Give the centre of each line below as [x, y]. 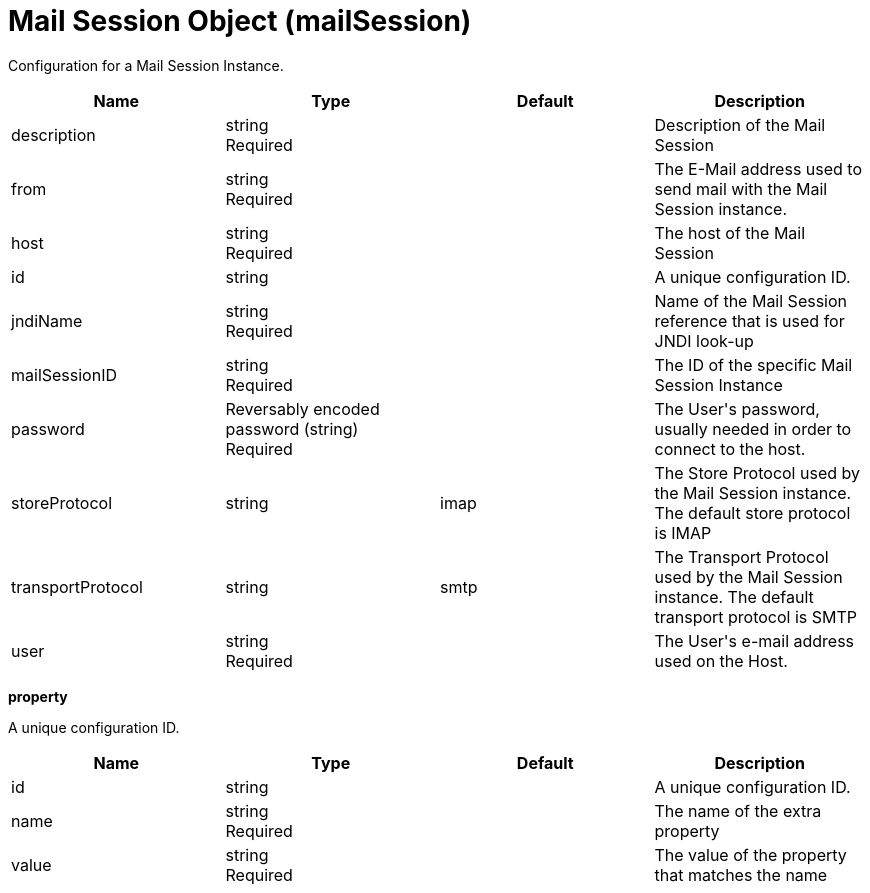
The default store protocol [752, 512]
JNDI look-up [704, 340]
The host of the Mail [730, 232]
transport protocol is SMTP [756, 616]
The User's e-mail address [754, 640]
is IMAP [683, 532]
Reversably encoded [302, 408]
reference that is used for [749, 320]
